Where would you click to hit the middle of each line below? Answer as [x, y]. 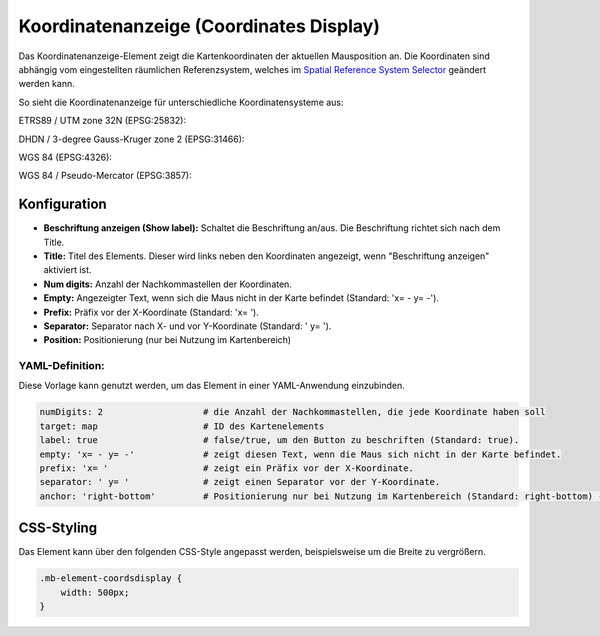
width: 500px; [95, 592]
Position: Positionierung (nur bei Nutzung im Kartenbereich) [167, 340]
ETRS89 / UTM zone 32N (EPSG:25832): [102, 121]
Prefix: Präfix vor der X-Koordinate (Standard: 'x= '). [151, 312]
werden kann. [46, 84]
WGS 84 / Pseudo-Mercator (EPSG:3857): [105, 176]
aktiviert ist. [67, 270]
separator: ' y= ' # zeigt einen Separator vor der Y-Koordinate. [240, 482]
